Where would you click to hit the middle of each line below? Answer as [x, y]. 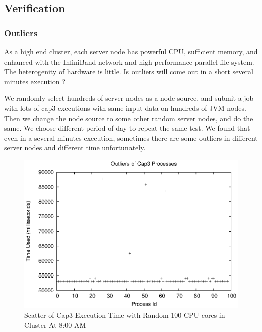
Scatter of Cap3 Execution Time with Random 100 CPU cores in [125, 315]
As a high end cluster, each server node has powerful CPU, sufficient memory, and [131, 51]
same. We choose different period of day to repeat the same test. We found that [127, 128]
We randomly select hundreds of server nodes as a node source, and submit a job [129, 98]
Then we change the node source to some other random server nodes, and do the [129, 118]
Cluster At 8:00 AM [55, 325]
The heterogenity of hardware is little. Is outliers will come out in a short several [129, 71]
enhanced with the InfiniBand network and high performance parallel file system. [129, 61]
